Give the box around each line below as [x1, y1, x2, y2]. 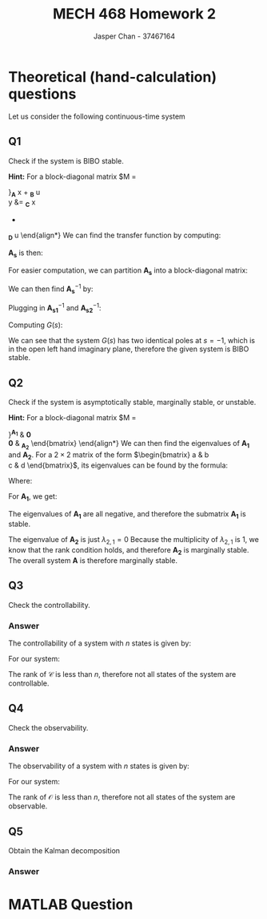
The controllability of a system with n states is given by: [8, 638, 192, 648]
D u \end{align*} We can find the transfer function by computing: [8, 230, 221, 241]
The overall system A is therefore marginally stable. [8, 555, 178, 565]
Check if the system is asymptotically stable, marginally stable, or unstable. [8, 398, 257, 407]
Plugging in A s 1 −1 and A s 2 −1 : [8, 302, 102, 314]
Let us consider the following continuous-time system [8, 111, 185, 121]
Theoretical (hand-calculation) [8, 67, 217, 86]
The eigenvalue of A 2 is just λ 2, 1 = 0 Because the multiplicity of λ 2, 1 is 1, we [8, 535, 260, 546]
